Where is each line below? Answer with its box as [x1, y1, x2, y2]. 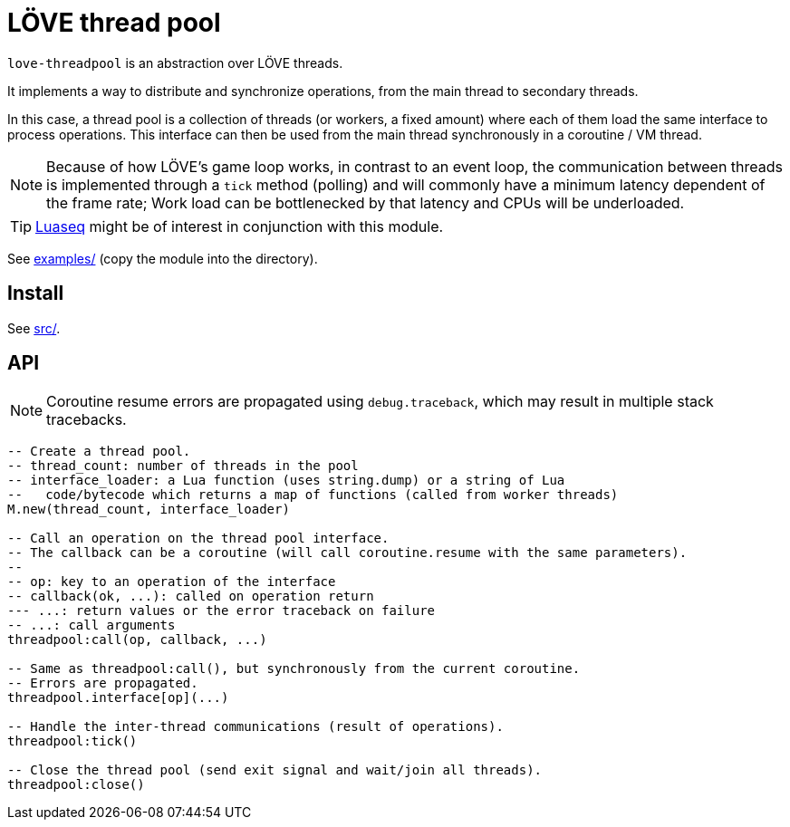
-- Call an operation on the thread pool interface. [7, 531, 390, 546]
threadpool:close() [7, 777, 145, 793]
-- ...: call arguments [7, 618, 176, 633]
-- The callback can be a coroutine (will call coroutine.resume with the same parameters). [7, 545, 688, 561]
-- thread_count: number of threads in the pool [7, 458, 359, 474]
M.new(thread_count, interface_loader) [7, 502, 290, 517]
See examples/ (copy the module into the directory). [7, 250, 318, 266]
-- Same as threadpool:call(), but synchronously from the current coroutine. [7, 661, 581, 677]
